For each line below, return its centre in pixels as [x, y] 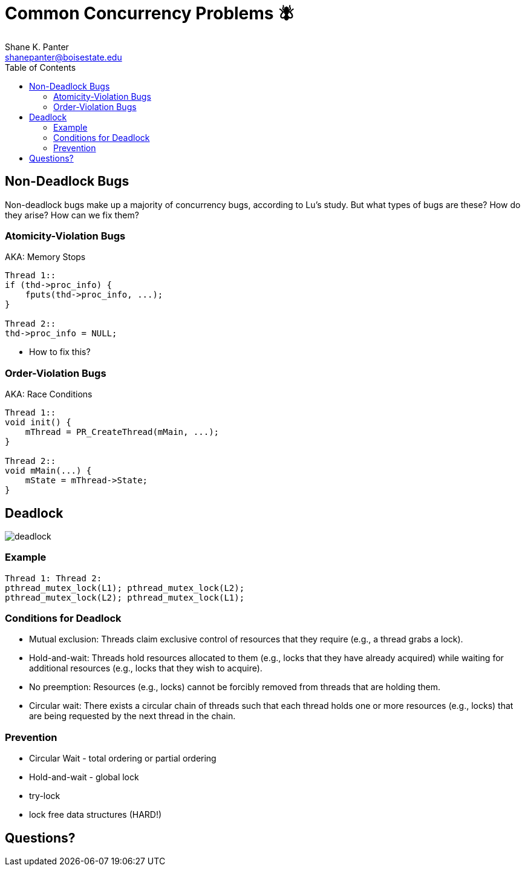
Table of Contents [41, 67]
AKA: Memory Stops [45, 257]
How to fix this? [60, 352]
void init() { [38, 422]
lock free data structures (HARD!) [96, 815]
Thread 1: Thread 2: [54, 578]
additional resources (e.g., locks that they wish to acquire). [146, 668]
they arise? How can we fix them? [72, 215]
